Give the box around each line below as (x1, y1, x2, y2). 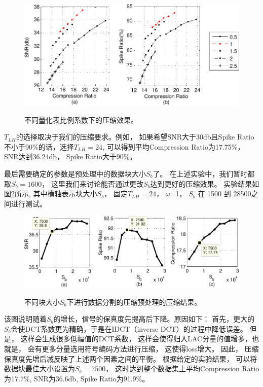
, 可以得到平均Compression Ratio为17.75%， (102, 141, 245, 152)
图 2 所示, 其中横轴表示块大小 (4, 188, 97, 199)
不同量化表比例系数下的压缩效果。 (24, 114, 138, 125)
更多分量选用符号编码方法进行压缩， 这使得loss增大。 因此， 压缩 (42, 343, 259, 354)
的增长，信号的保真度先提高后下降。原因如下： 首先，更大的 (53, 313, 255, 324)
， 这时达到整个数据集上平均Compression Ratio (105, 363, 259, 374)
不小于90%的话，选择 (4, 141, 74, 152)
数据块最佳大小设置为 (4, 363, 75, 374)
